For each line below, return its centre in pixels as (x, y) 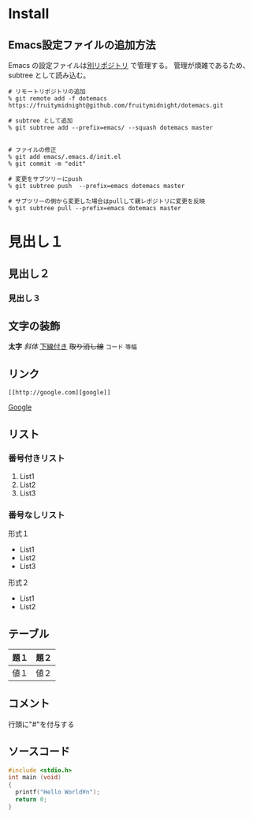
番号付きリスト (37, 458)
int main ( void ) (35, 778)
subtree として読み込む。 (49, 75)
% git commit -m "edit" (47, 164)
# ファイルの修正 (32, 150)
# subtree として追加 (41, 121)
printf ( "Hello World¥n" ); (58, 792)
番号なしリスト (37, 515)
